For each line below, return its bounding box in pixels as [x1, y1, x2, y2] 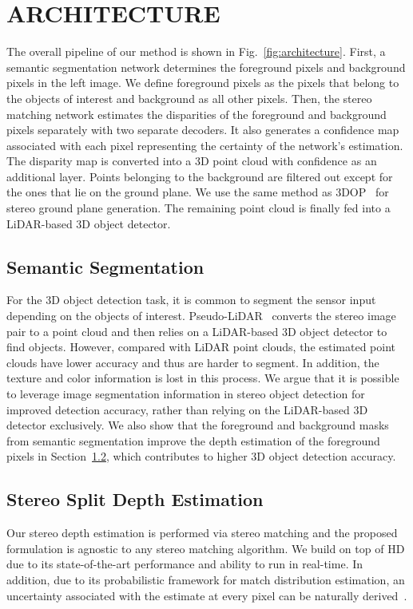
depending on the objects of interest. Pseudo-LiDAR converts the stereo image [6, 307, 396, 324]
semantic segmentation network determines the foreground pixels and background [6, 58, 406, 75]
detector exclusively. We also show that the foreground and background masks [6, 417, 389, 433]
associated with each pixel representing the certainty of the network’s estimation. [6, 136, 403, 153]
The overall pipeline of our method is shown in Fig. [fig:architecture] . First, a [6, 43, 386, 60]
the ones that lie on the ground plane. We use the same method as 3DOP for [6, 184, 389, 200]
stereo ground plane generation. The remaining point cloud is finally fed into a [6, 200, 391, 216]
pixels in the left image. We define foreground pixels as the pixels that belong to [6, 74, 399, 91]
